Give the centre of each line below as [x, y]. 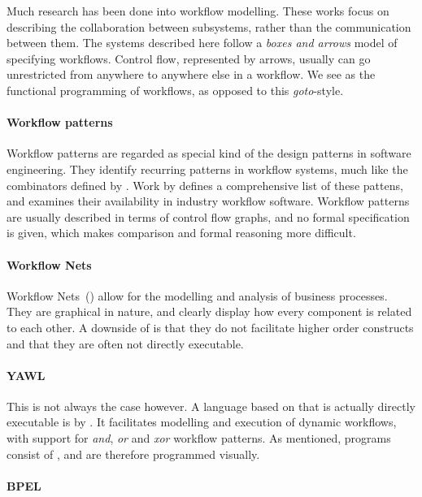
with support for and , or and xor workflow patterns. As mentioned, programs [199, 438]
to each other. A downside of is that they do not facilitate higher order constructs [210, 327]
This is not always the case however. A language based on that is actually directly [211, 406]
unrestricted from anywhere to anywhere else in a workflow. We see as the [191, 74]
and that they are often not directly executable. [125, 343]
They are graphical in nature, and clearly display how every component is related [209, 311]
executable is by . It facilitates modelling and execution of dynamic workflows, [202, 422]
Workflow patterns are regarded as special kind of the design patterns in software [209, 153]
